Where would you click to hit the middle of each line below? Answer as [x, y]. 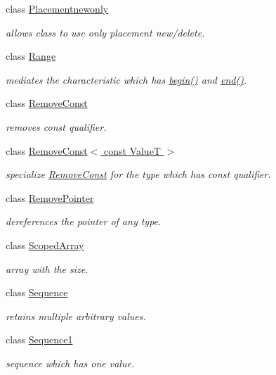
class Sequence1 [39, 339]
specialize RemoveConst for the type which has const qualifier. [138, 174]
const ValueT [132, 150]
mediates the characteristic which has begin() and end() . [126, 79]
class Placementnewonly [57, 8]
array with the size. [47, 268]
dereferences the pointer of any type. [84, 221]
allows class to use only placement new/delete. [105, 32]
